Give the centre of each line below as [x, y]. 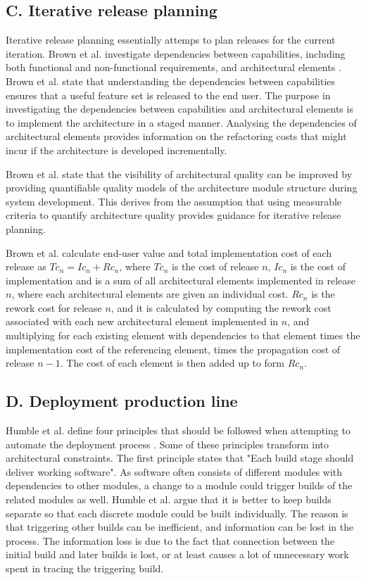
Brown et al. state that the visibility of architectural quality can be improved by [179, 174]
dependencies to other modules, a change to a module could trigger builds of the [179, 485]
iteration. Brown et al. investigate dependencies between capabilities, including [176, 53]
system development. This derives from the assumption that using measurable [174, 201]
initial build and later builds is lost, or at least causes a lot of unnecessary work [177, 554]
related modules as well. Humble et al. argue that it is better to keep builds [169, 499]
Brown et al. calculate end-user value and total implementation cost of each [169, 252]
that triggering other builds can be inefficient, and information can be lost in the [180, 527]
